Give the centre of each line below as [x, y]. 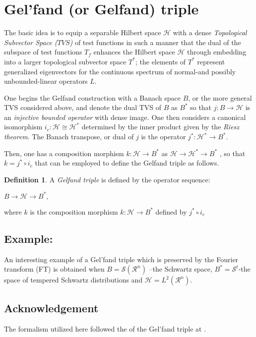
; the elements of [160, 61]
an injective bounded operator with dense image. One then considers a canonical [125, 117]
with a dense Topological [210, 32]
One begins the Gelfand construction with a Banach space [93, 97]
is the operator [163, 137]
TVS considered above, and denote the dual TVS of [83, 107]
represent [211, 61]
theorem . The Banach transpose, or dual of [69, 137]
